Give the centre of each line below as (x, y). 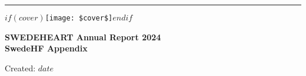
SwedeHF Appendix (46, 48)
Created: (20, 68)
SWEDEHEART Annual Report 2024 (83, 37)
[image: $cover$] (79, 18)
